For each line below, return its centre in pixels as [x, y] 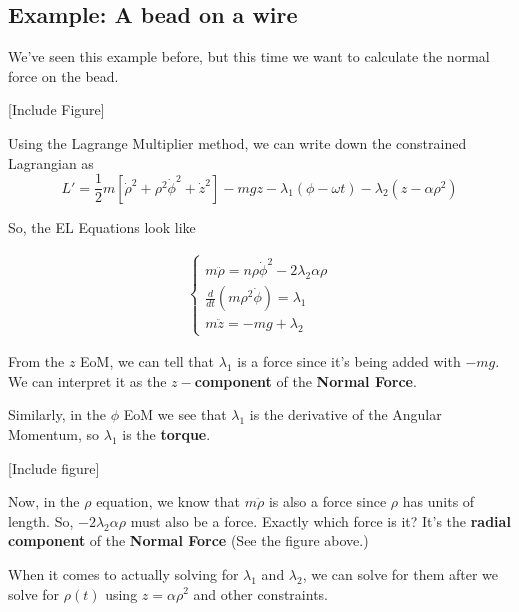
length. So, [41, 520]
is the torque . [166, 433]
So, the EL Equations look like [102, 226]
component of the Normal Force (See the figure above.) [188, 540]
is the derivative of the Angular [345, 414]
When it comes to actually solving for [123, 573]
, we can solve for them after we [400, 573]
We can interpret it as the [87, 380]
